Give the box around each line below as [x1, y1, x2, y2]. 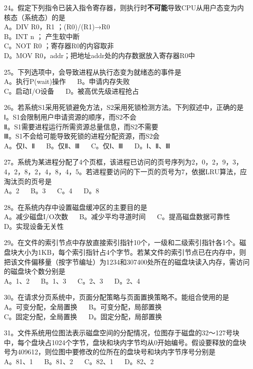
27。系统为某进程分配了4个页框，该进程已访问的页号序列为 [4, 157, 192, 167]
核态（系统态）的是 [4, 12, 65, 22]
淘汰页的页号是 [4, 176, 52, 186]
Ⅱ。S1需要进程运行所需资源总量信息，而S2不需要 [4, 121, 158, 131]
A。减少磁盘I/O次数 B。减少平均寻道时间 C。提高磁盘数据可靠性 [4, 211, 231, 222]
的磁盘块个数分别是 [4, 266, 65, 276]
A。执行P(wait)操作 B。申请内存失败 [4, 76, 130, 86]
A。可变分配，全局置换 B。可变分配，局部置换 [4, 302, 162, 312]
